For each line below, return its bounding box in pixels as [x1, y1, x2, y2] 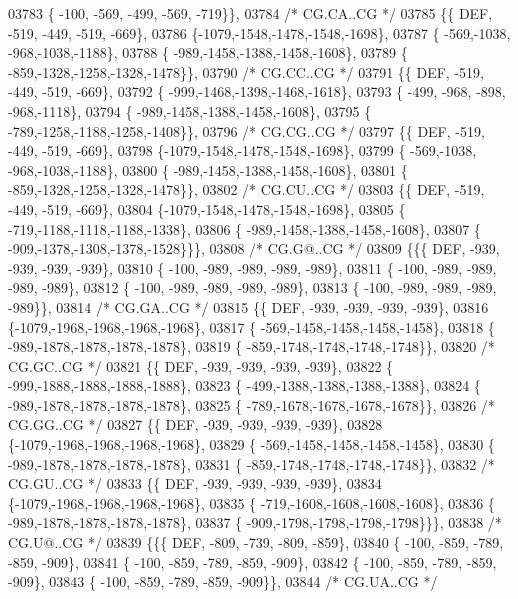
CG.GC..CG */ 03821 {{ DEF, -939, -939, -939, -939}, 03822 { [8, 355, 394, 376]
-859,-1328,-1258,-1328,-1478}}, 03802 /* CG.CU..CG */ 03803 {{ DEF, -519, [8, 179, 485, 200]
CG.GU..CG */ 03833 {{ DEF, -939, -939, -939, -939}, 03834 [8, 473, 382, 494]
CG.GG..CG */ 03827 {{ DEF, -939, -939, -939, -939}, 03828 [8, 414, 383, 435]
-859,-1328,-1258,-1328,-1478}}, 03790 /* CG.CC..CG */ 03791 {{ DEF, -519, [8, 61, 484, 82]
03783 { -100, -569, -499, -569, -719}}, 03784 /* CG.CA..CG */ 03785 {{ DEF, [8, 3, 493, 23]
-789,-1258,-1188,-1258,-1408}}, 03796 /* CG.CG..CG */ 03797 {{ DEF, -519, [8, 120, 485, 141]
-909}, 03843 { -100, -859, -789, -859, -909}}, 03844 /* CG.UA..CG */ [8, 571, 438, 592]
